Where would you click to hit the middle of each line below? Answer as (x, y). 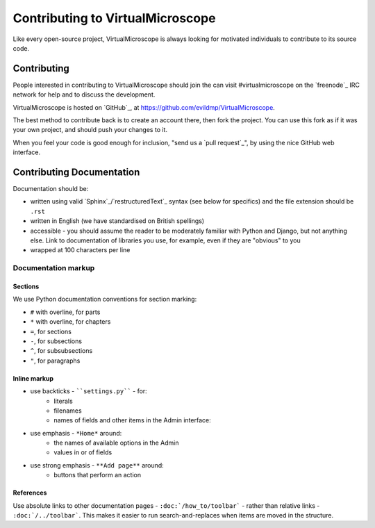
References (30, 493)
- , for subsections (56, 341)
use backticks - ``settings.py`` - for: (89, 391)
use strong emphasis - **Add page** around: (97, 465)
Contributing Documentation (76, 172)
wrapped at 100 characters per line (80, 250)
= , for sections (51, 331)
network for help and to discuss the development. (84, 94)
